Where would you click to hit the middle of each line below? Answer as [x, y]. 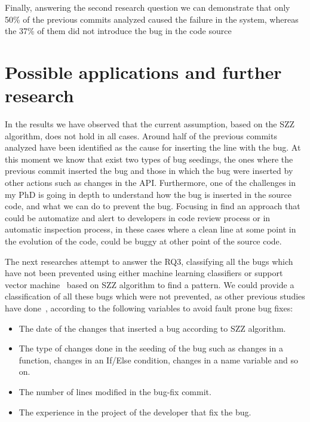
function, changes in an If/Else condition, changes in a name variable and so [159, 360]
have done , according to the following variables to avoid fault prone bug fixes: [149, 308]
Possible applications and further [143, 71]
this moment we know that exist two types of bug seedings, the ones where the [149, 159]
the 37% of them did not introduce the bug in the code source [118, 31]
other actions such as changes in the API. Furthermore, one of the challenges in [151, 183]
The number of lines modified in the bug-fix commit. [115, 391]
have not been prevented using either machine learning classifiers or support [144, 273]
